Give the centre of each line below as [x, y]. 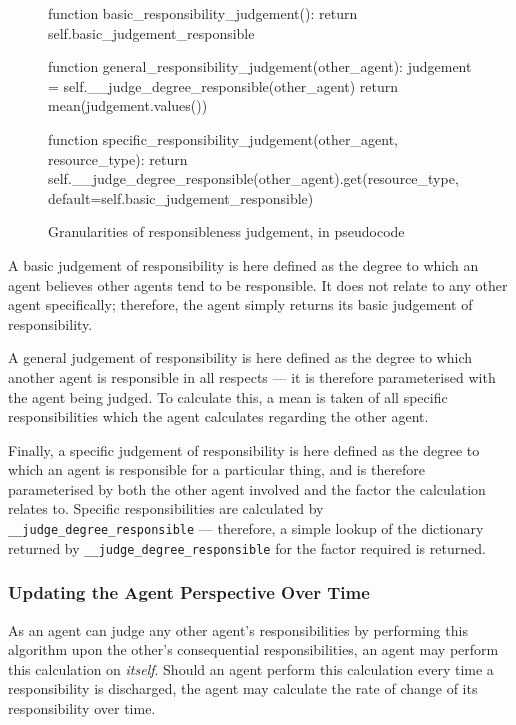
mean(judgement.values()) [128, 105]
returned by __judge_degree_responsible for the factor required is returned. [247, 547]
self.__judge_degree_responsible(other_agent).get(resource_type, [253, 178]
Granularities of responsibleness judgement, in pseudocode [226, 231]
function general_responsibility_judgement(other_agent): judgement [260, 66]
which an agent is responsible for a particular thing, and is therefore [217, 469]
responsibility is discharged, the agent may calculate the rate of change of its [243, 688]
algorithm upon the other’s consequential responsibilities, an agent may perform [253, 649]
